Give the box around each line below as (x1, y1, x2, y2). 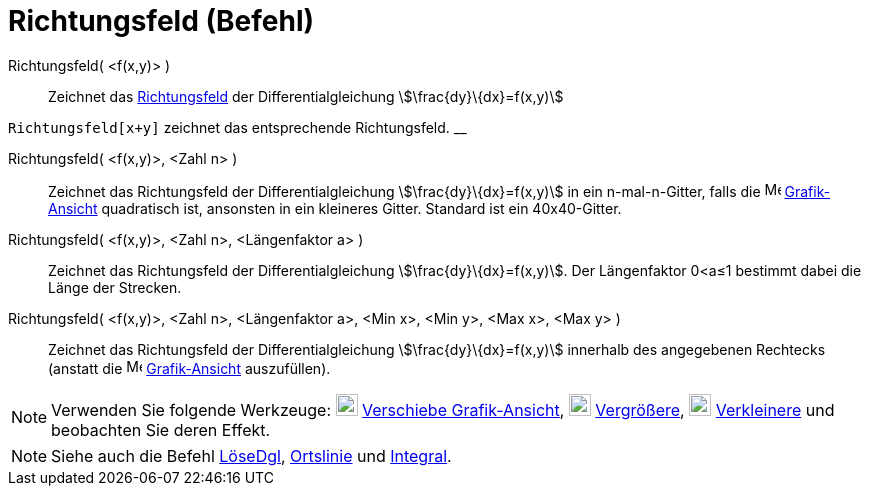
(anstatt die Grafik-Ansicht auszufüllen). (48, 359, 331, 377)
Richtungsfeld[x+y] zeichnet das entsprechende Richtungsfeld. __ (8, 118, 467, 136)
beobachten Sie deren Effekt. (51, 419, 271, 440)
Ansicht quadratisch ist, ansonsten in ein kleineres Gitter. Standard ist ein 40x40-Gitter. (48, 199, 622, 217)
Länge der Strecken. (48, 278, 182, 296)
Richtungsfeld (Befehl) (8, 4, 315, 38)
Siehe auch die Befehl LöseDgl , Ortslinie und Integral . (51, 445, 452, 466)
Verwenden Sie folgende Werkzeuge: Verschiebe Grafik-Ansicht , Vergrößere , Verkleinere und (51, 399, 835, 420)
